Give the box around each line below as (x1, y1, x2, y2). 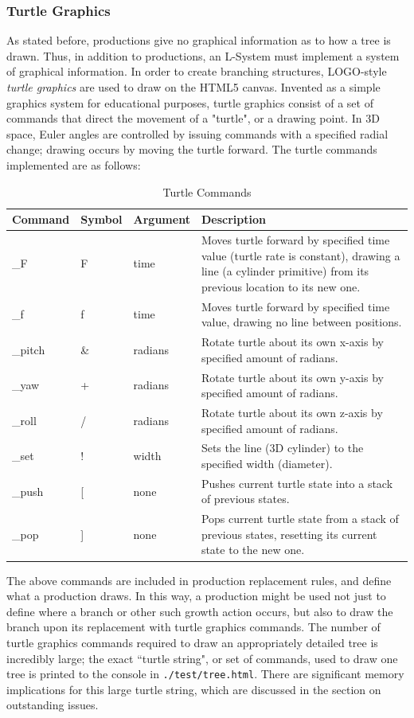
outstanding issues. (6, 697, 99, 713)
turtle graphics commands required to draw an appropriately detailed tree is (6, 634, 378, 650)
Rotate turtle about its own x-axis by (201, 334, 384, 350)
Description (201, 211, 266, 228)
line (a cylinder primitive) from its (201, 263, 369, 279)
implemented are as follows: (6, 156, 141, 173)
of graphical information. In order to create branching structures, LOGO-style (6, 63, 387, 80)
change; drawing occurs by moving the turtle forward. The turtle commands (6, 141, 377, 158)
